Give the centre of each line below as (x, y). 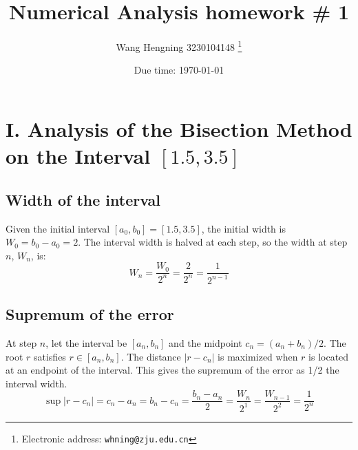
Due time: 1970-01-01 (179, 70)
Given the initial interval (58, 228)
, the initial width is (243, 228)
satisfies (50, 356)
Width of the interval (83, 199)
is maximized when (258, 356)
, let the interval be (86, 342)
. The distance (151, 356)
